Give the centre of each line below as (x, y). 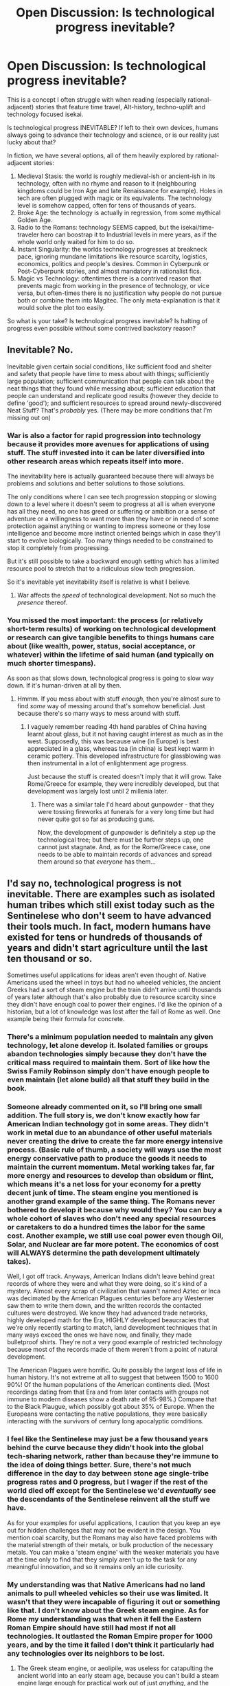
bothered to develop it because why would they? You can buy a (115, 1210)
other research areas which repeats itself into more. (95, 461)
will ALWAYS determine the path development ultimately (104, 1253)
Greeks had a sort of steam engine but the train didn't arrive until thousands (114, 990)
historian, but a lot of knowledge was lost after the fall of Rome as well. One (114, 1011)
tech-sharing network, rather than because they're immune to (113, 1456)
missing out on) (29, 417)
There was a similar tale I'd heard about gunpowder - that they (126, 804)
